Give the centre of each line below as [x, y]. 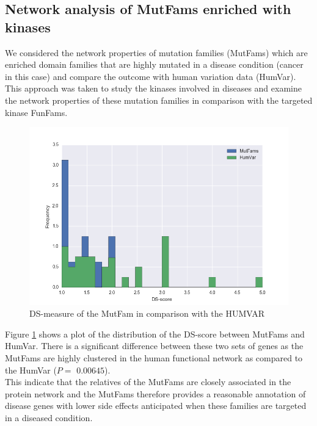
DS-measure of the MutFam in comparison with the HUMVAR [147, 313]
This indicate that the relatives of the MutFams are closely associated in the [148, 382]
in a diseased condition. [49, 417]
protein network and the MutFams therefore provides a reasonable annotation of [155, 393]
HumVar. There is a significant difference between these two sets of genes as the [154, 346]
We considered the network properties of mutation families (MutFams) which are [156, 52]
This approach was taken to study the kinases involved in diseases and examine [153, 88]
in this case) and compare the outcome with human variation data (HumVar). [151, 76]
